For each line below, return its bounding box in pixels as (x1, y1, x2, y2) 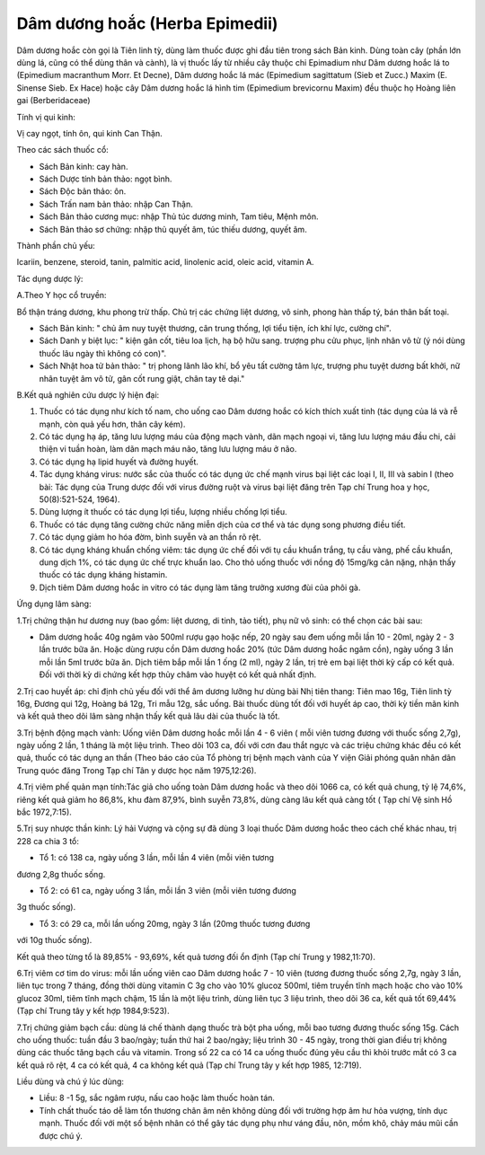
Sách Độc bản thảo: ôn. (39, 186, 127, 197)
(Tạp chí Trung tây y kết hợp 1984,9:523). (16, 1006, 170, 1017)
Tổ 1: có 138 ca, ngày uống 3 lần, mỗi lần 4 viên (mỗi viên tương (39, 852, 274, 863)
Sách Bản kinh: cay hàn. (39, 161, 128, 172)
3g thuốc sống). (16, 902, 76, 913)
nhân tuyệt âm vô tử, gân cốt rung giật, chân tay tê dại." (39, 373, 245, 384)
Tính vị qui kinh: (16, 111, 75, 122)
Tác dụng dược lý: (16, 273, 84, 284)
